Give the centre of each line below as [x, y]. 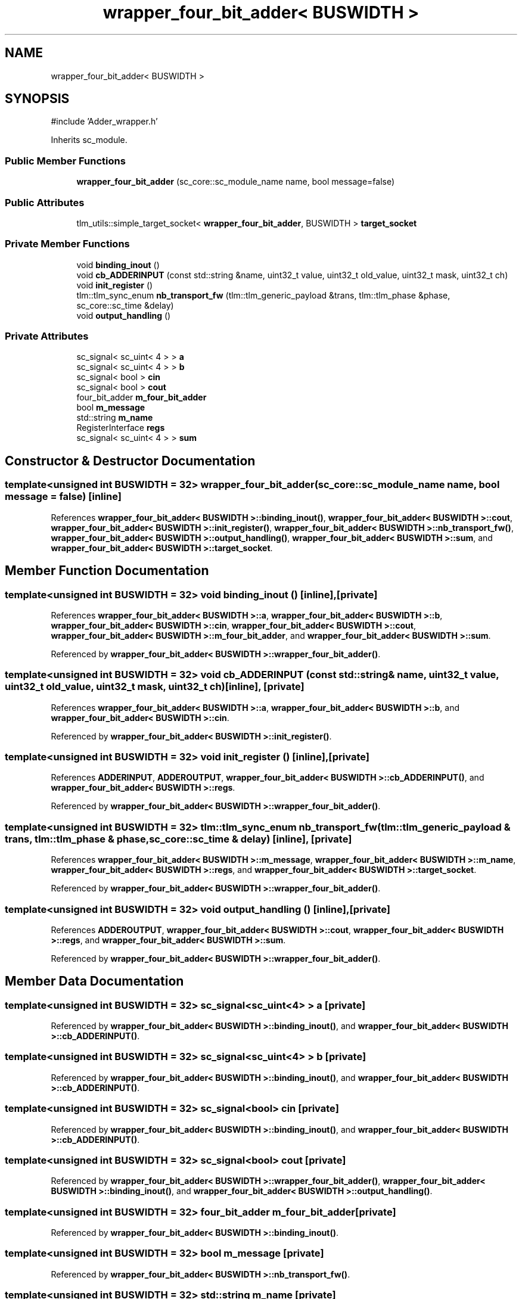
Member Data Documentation [94, 981]
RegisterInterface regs [121, 428]
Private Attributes [47, 336]
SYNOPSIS [37, 99]
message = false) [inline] [63, 497]
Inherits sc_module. [89, 140]
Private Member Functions [67, 244]
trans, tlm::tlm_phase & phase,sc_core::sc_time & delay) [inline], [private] [178, 839]
